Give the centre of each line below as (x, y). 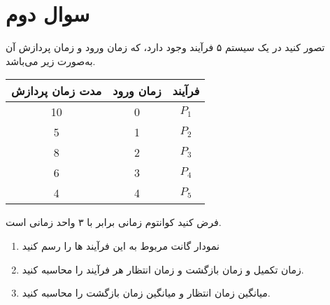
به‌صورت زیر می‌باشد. (51, 61)
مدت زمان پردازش (57, 91)
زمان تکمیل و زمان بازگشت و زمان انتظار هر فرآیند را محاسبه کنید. (163, 269)
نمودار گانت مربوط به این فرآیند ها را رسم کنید (121, 245)
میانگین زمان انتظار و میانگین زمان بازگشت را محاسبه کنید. (146, 293)
